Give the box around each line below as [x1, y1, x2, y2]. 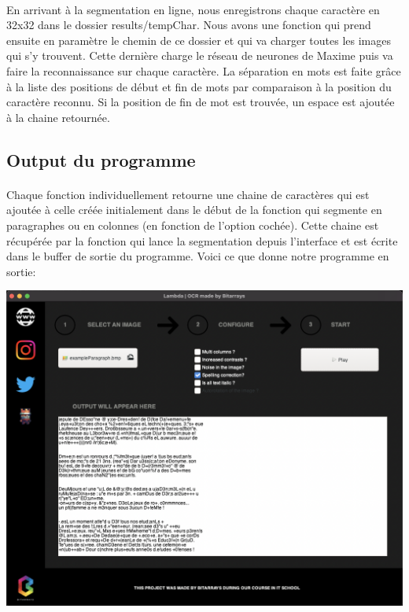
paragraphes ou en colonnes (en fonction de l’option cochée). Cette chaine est [6, 216, 379, 233]
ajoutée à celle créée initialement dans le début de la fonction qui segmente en [6, 201, 382, 218]
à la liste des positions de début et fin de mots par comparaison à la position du [6, 78, 392, 94]
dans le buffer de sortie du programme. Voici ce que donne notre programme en [6, 248, 389, 264]
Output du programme [6, 147, 196, 171]
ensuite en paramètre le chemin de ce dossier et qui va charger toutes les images [6, 31, 391, 48]
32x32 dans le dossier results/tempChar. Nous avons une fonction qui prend [6, 17, 371, 33]
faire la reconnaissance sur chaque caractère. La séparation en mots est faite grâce [6, 62, 401, 79]
